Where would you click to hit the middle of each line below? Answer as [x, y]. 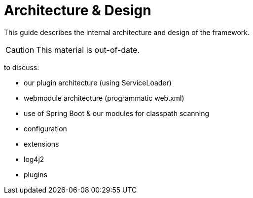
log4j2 [34, 159]
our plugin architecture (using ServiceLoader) [98, 82]
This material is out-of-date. [88, 50]
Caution [20, 50]
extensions [41, 144]
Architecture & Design [78, 10]
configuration [45, 128]
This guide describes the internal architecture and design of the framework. [127, 32]
